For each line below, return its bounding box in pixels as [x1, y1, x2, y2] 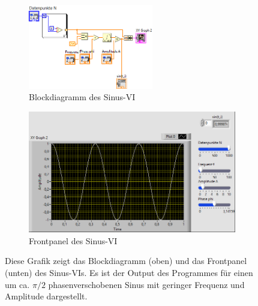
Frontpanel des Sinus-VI [29, 234, 118, 247]
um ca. [5, 278, 30, 290]
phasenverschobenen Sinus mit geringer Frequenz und [48, 278, 245, 290]
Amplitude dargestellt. [5, 290, 88, 302]
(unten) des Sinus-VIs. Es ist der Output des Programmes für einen [5, 266, 253, 278]
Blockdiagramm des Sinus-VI [29, 91, 136, 103]
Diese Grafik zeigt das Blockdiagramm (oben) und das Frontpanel [5, 254, 247, 267]
